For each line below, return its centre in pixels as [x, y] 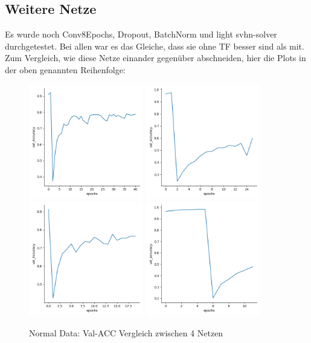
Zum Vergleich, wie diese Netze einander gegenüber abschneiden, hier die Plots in [155, 58]
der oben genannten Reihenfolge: [65, 69]
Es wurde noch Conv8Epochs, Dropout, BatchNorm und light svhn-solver [141, 34]
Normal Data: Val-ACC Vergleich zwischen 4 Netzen [126, 332]
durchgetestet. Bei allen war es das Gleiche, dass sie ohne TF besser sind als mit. [155, 46]
